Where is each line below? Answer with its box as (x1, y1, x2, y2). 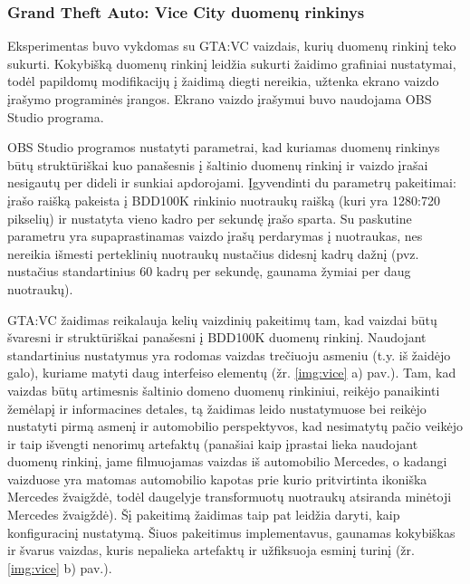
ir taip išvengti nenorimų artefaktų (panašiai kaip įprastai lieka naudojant (7, 434, 418, 453)
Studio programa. (7, 107, 104, 126)
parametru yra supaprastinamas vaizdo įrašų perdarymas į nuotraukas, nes (7, 226, 423, 245)
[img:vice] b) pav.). (7, 558, 112, 577)
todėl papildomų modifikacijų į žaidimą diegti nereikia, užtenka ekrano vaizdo (7, 72, 439, 91)
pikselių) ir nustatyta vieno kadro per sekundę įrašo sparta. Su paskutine (7, 208, 412, 227)
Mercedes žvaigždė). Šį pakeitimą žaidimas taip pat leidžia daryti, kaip (7, 505, 400, 524)
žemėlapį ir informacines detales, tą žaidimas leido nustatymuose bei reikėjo (7, 398, 427, 417)
